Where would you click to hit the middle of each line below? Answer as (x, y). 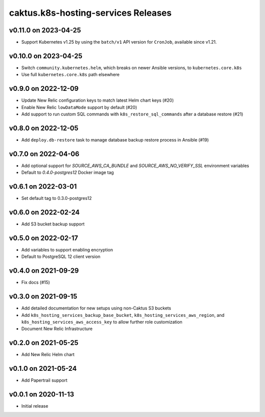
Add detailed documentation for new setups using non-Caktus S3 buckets (96, 308)
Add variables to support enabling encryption (67, 250)
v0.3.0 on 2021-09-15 (43, 296)
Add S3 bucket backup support (53, 224)
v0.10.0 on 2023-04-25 (46, 56)
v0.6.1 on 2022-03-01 (43, 187)
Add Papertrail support (44, 380)
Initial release (35, 406)
